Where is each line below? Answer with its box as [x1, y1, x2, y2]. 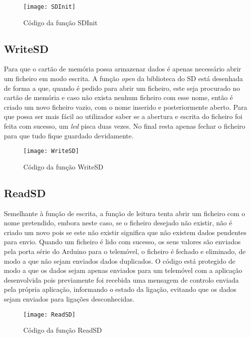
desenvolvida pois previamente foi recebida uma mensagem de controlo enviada [4, 274, 239, 285]
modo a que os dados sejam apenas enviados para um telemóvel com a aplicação [4, 265, 242, 275]
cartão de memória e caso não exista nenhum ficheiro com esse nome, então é [4, 92, 233, 102]
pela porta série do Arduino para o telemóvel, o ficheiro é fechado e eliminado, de [4, 246, 246, 256]
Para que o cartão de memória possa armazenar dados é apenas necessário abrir [4, 64, 241, 74]
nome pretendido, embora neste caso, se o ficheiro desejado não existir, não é [4, 218, 232, 228]
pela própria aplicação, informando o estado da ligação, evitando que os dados [4, 284, 236, 294]
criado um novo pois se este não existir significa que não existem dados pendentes [4, 227, 247, 237]
